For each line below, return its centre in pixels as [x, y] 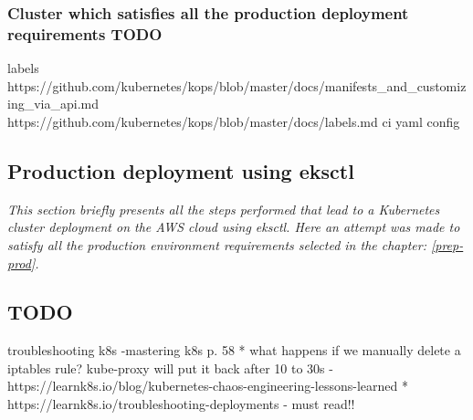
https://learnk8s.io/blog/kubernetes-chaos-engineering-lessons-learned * [208, 386]
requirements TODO [85, 33]
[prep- [447, 244]
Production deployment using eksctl [181, 170]
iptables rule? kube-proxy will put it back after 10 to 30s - [170, 367]
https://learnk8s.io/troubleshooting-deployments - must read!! [181, 404]
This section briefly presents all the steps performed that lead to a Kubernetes [224, 209]
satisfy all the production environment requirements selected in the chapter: [217, 244]
